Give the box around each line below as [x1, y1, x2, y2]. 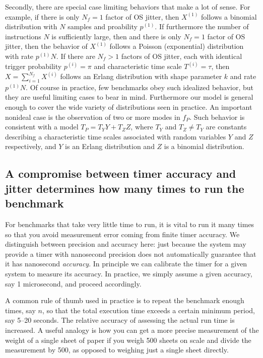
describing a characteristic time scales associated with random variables [5, 131, 226, 141]
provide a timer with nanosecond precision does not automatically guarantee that [5, 248, 256, 259]
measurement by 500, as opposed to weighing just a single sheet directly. [5, 344, 229, 355]
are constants [206, 121, 247, 132]
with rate [5, 50, 34, 61]
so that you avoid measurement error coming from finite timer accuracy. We [5, 229, 240, 239]
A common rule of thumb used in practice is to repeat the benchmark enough [5, 295, 244, 306]
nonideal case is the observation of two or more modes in [5, 111, 180, 122]
